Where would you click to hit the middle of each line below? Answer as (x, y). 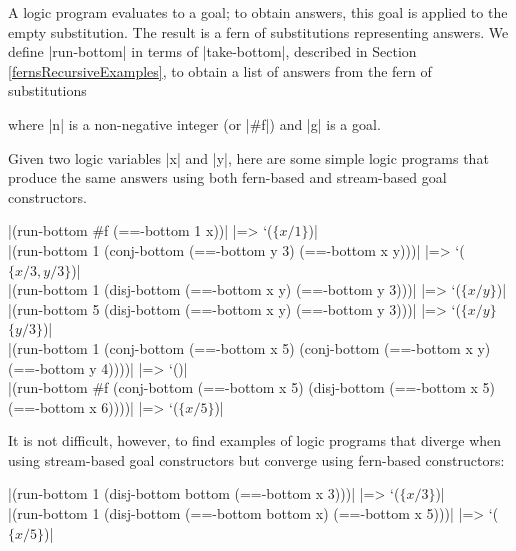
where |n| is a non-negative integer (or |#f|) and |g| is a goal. (194, 123)
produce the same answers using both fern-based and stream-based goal (227, 177)
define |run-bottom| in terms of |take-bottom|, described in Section (212, 51)
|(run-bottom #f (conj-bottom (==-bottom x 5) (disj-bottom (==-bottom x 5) (252, 387)
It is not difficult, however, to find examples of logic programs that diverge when (255, 440)
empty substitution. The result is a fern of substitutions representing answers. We (258, 31)
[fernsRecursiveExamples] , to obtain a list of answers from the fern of (220, 70)
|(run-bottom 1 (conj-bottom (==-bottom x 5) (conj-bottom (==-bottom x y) (249, 347)
